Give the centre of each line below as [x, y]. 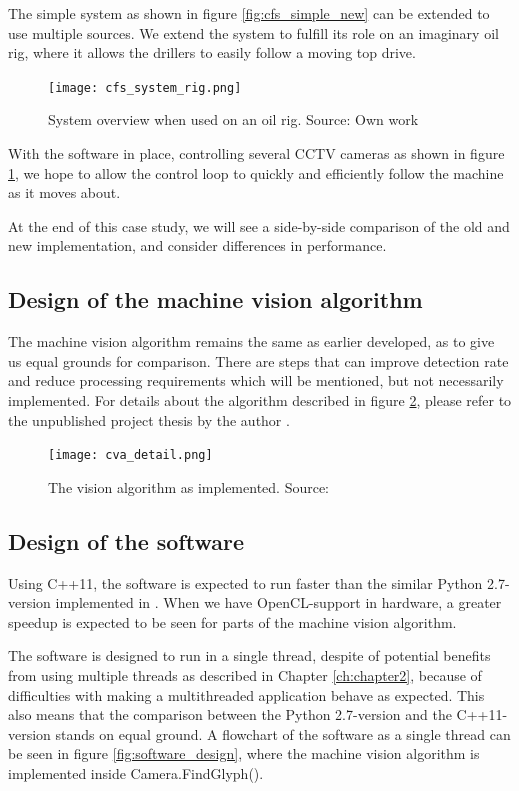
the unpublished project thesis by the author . [149, 419]
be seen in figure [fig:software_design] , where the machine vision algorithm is [244, 753]
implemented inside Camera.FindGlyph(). [136, 772]
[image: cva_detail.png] [130, 455]
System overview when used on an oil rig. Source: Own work [233, 119]
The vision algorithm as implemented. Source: [189, 486]
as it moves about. [64, 192]
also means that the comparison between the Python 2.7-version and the [230, 714]
